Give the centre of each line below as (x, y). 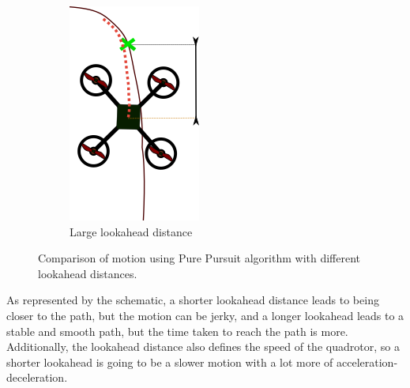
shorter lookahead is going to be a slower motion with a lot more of (170, 362)
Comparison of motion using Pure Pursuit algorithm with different (199, 258)
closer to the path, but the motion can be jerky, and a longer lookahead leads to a (205, 315)
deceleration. (37, 377)
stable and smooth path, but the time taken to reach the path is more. (177, 331)
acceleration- (367, 362)
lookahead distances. (88, 273)
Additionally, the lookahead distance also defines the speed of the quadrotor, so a (203, 347)
